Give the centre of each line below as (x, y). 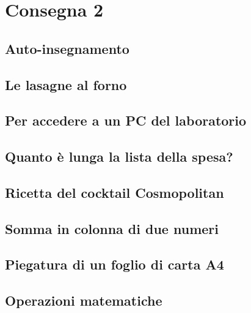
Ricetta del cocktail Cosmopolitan (115, 192)
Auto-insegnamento (67, 48)
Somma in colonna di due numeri (112, 228)
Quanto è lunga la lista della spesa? (119, 156)
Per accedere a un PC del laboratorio (126, 120)
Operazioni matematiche (84, 300)
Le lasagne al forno (66, 84)
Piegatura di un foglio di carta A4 (115, 264)
